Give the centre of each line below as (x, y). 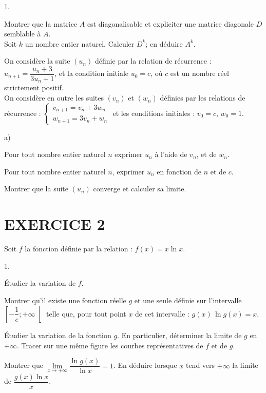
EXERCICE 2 (55, 224)
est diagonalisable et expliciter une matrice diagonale (170, 23)
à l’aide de (171, 154)
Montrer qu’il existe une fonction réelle (65, 300)
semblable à (23, 34)
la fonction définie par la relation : (79, 249)
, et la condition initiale (92, 73)
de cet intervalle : (162, 313)
